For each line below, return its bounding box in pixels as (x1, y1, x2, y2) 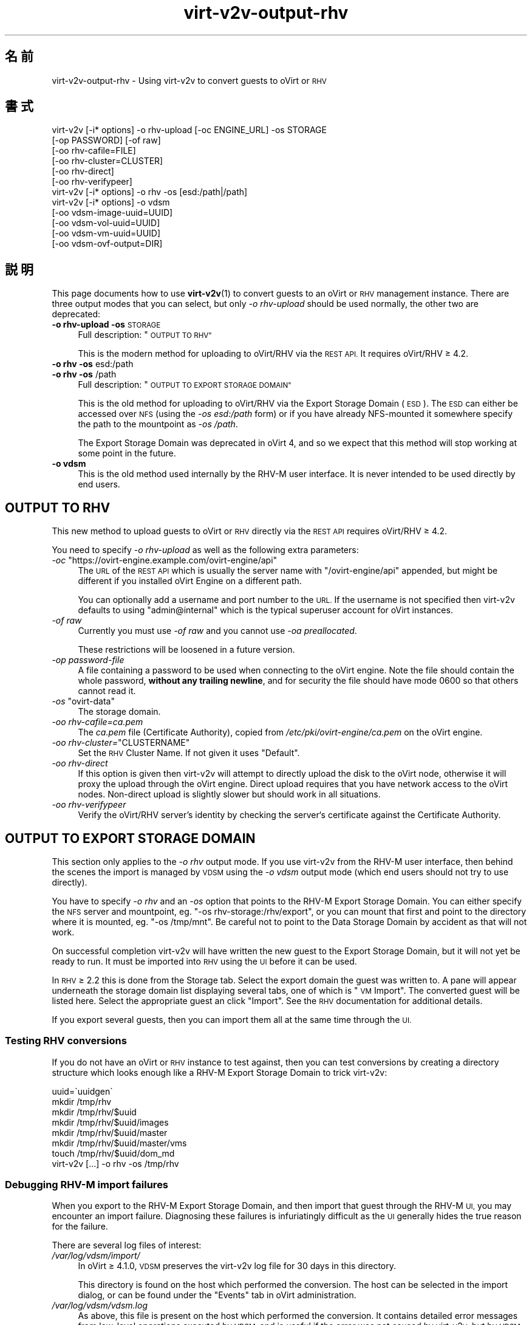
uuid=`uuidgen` (52, 1086, 113, 1096)
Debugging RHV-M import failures (5, 1179, 169, 1191)
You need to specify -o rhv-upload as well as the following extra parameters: (52, 545, 359, 556)
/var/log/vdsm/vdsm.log (52, 1300, 148, 1311)
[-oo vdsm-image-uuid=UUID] (52, 207, 173, 218)
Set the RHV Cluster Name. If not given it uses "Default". (78, 748, 300, 759)
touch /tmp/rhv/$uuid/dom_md (52, 1148, 175, 1158)
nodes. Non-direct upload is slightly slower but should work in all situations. (78, 789, 381, 800)
